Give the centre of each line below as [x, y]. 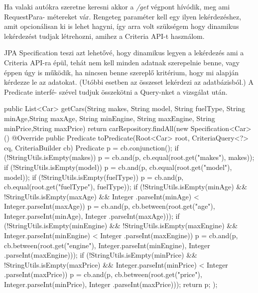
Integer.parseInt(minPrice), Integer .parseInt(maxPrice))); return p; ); [111, 284]
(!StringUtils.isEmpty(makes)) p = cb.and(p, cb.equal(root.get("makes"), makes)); [129, 157]
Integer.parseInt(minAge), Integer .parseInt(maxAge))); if [92, 216]
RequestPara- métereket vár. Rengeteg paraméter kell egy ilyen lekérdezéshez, [123, 16]
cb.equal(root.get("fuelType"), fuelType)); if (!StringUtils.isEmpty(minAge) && [126, 187]
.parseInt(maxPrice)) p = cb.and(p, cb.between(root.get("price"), [103, 274]
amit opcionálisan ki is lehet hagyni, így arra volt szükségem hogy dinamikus [122, 26]
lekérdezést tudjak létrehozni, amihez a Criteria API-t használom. [104, 36]
